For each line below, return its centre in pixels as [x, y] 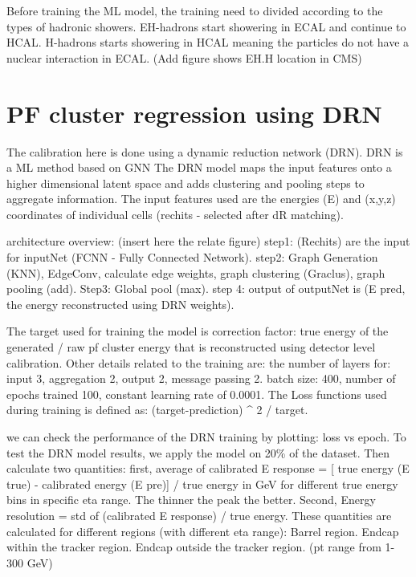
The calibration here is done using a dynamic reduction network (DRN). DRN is [205, 151]
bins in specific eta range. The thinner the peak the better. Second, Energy [191, 500]
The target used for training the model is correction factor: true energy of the [198, 331]
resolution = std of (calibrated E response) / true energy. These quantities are [199, 515]
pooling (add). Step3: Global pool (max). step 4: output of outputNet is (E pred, [206, 288]
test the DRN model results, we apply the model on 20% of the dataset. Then [198, 452]
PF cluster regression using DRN [194, 113]
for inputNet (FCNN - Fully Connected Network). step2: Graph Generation [192, 257]
